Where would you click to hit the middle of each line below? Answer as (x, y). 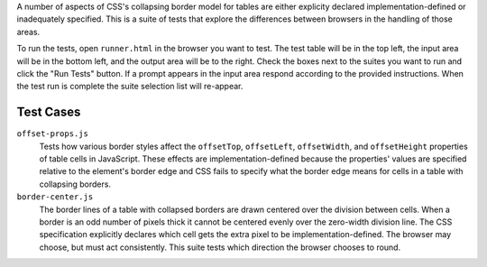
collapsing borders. (75, 184)
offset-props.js (53, 134)
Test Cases (49, 112)
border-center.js (55, 197)
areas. (28, 32)
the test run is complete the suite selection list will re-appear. (130, 87)
